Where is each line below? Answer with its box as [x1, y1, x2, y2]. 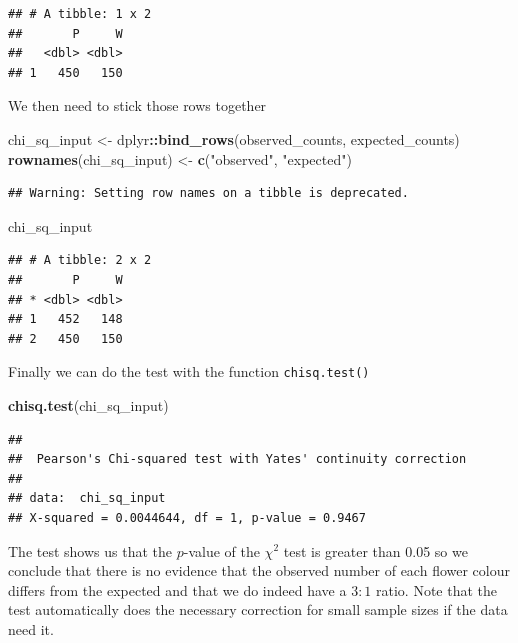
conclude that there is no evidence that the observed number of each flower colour [8, 560, 510, 581]
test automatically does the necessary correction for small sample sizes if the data [8, 599, 508, 620]
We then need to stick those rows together [8, 95, 267, 116]
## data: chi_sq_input [8, 491, 166, 506]
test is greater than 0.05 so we [283, 540, 468, 561]
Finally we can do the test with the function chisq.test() [8, 361, 370, 382]
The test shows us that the [8, 540, 172, 561]
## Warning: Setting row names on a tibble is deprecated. [8, 186, 409, 201]
